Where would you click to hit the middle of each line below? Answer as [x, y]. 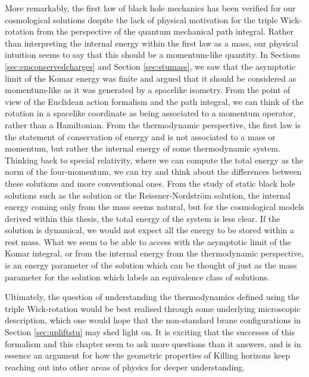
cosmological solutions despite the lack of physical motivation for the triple [141, 19]
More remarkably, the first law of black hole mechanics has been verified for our [150, 8]
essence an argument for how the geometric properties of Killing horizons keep [148, 355]
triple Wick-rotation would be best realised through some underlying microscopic [153, 308]
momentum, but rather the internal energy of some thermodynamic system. [143, 148]
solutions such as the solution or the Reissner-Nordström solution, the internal [148, 195]
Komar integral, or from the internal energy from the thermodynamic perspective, [154, 253]
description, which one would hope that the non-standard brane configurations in [153, 320]
